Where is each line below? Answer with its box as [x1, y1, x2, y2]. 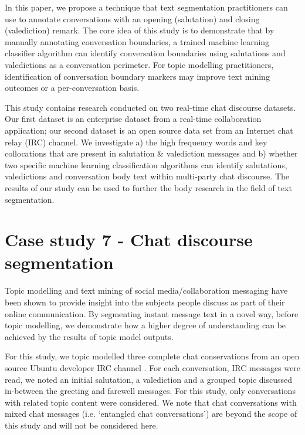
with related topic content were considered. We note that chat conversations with [5, 396, 297, 408]
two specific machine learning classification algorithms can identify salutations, [5, 158, 287, 171]
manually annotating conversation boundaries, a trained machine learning [5, 35, 270, 47]
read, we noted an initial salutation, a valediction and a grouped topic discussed [5, 373, 293, 385]
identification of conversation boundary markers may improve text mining [5, 70, 270, 82]
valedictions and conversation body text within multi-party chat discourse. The [5, 170, 290, 182]
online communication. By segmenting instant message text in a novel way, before [5, 307, 299, 320]
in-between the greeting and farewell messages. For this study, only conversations [5, 385, 296, 397]
